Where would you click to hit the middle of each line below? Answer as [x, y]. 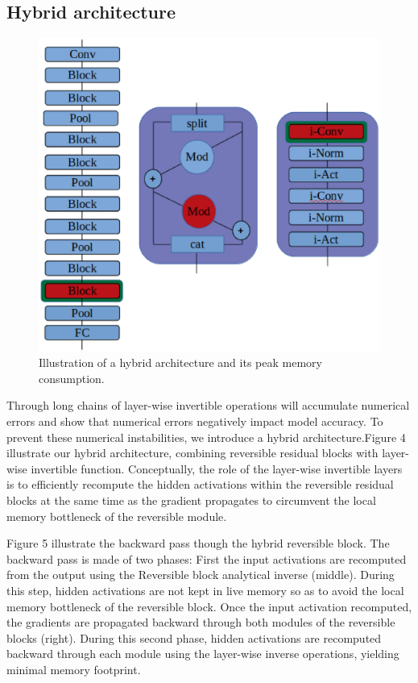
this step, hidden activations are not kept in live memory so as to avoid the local [205, 590]
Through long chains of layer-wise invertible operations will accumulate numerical [208, 405]
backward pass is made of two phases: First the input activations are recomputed [207, 558]
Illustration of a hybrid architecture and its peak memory [180, 362]
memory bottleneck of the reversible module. [117, 516]
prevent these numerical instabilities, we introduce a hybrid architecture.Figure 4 [206, 437]
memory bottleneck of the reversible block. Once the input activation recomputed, [209, 606]
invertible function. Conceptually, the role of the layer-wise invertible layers [217, 468]
